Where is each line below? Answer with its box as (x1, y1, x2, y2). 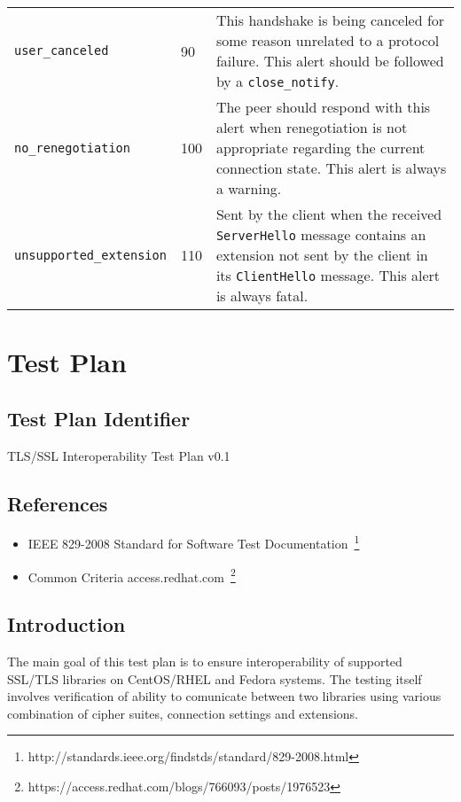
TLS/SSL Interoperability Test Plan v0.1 (7, 446, 230, 464)
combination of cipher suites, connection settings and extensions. (7, 704, 359, 722)
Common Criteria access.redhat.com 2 (27, 565, 236, 586)
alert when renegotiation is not (215, 117, 408, 137)
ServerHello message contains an (215, 224, 426, 245)
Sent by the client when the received (215, 204, 442, 224)
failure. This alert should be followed (215, 51, 444, 71)
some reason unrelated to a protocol (215, 30, 440, 51)
